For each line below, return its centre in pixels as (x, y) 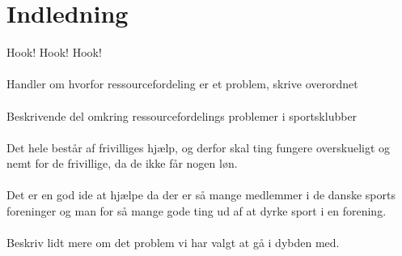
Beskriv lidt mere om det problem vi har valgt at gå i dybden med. (173, 243)
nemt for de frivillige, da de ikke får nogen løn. (122, 163)
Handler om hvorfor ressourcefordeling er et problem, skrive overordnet (182, 84)
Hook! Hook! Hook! (54, 52)
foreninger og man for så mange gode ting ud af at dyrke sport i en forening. (197, 211)
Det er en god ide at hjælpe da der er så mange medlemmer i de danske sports (201, 195)
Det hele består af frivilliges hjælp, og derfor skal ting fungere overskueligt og (199, 147)
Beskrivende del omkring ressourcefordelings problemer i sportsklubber (182, 115)
